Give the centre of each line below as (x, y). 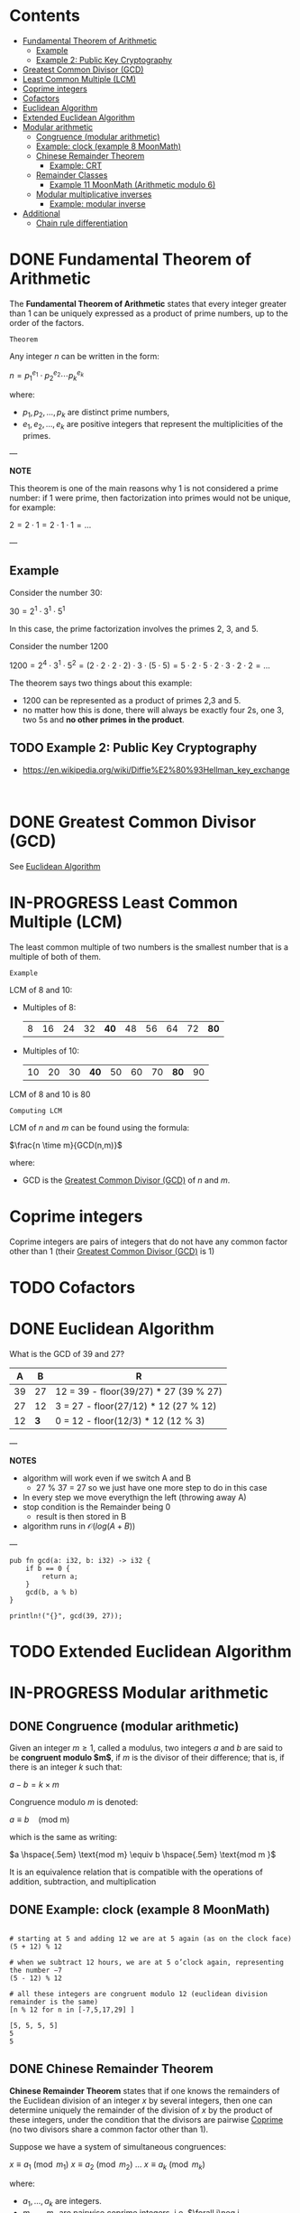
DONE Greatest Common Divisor (133, 822)
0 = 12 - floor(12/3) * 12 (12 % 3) (130, 1420)
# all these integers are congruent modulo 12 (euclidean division (139, 1994)
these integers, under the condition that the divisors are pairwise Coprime (146, 2119)
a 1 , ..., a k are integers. (62, 2202)
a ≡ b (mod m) (40, 1819)
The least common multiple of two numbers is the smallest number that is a (149, 947)
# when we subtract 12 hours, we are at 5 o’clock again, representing (146, 1962)
